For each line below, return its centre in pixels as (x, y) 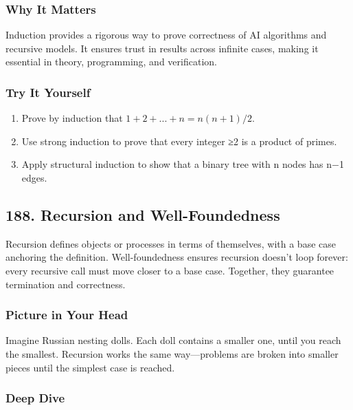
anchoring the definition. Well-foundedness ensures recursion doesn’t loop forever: (177, 257)
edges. (34, 177)
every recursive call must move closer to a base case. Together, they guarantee (170, 270)
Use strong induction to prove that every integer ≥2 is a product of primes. (179, 141)
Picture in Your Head (67, 315)
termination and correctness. (66, 284)
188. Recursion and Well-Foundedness (143, 214)
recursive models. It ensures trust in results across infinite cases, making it (162, 48)
